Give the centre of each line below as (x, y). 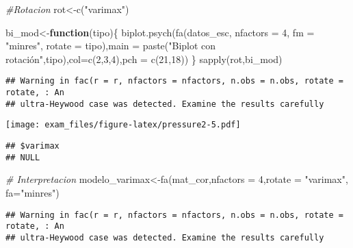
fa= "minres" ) (32, 192)
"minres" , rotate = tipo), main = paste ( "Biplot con (111, 46)
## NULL (23, 157)
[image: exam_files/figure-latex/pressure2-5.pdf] (123, 125)
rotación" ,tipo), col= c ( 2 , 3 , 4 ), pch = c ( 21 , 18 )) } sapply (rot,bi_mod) (144, 59)
